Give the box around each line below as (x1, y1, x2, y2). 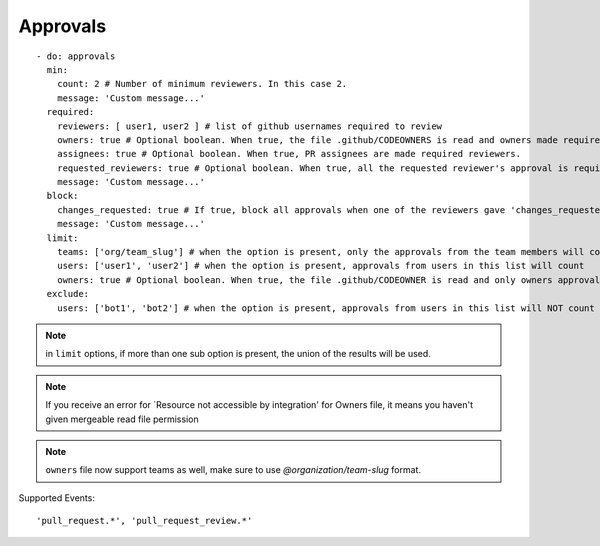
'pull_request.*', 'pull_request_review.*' (36, 515, 253, 527)
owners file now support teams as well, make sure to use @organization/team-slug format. (45, 464, 422, 476)
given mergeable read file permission (45, 413, 199, 425)
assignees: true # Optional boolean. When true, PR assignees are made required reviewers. (56, 148, 522, 160)
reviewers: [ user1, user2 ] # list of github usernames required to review (56, 120, 443, 132)
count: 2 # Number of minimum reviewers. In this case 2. (56, 78, 348, 90)
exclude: (46, 288, 90, 300)
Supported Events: (18, 491, 95, 504)
